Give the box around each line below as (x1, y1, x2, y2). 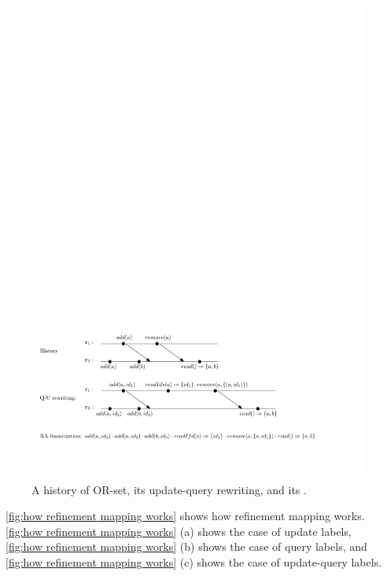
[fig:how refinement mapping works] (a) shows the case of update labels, (6, 522, 352, 539)
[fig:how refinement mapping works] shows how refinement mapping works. (6, 508, 365, 524)
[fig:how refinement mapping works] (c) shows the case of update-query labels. (6, 553, 382, 570)
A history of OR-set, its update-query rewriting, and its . (31, 481, 307, 497)
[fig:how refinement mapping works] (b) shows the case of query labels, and (6, 538, 367, 555)
